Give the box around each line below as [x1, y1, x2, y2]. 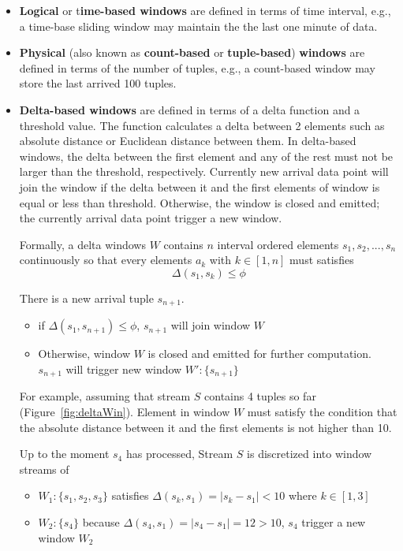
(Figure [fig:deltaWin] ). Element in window [19, 404, 230, 419]
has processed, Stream [125, 445, 233, 462]
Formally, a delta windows [19, 236, 146, 252]
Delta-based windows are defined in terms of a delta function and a [19, 101, 360, 117]
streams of [19, 460, 69, 477]
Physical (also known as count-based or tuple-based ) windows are [19, 44, 365, 61]
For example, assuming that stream [19, 388, 191, 404]
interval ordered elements [217, 236, 339, 252]
